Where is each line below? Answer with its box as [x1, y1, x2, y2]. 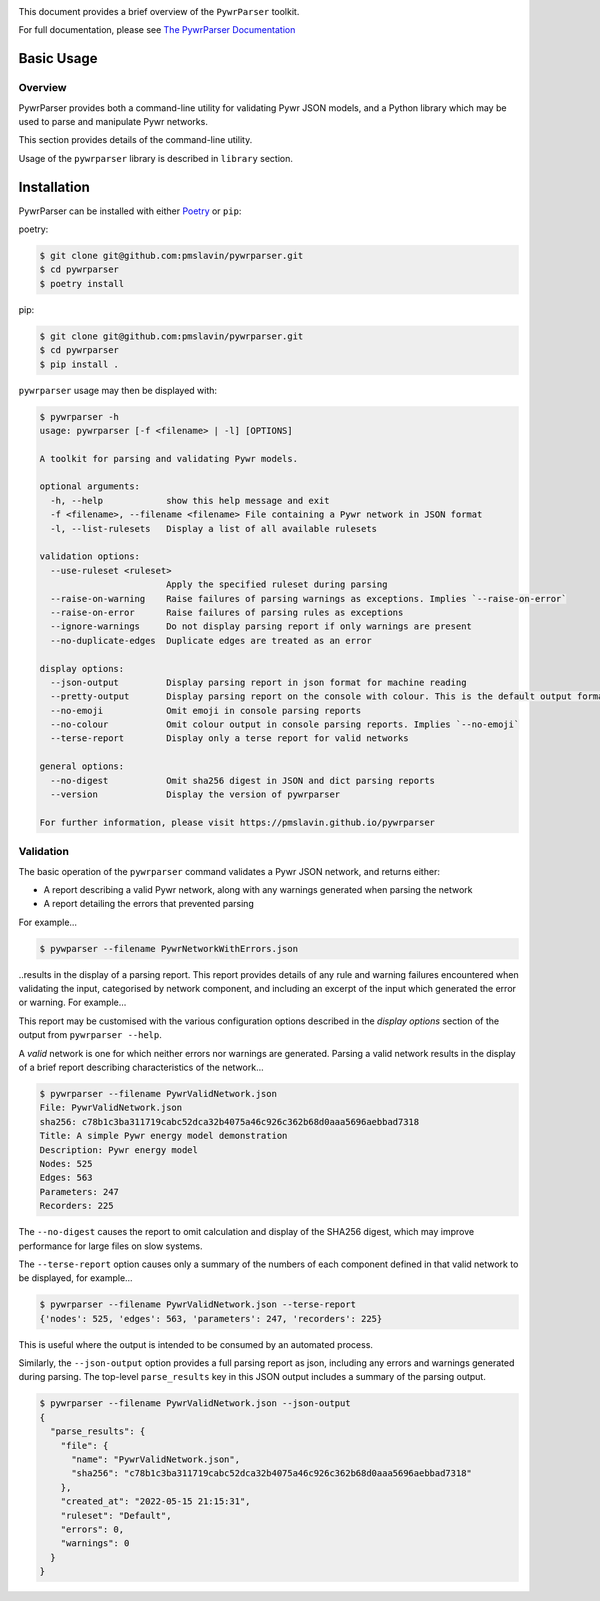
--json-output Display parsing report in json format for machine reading [50, 676, 467, 688]
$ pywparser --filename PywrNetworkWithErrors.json [39, 943, 299, 954]
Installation [18, 178, 90, 195]
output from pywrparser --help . [18, 1029, 162, 1041]
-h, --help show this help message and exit [50, 495, 330, 506]
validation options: [39, 551, 140, 562]
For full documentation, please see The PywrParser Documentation [18, 24, 296, 36]
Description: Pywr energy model [39, 1144, 199, 1155]
